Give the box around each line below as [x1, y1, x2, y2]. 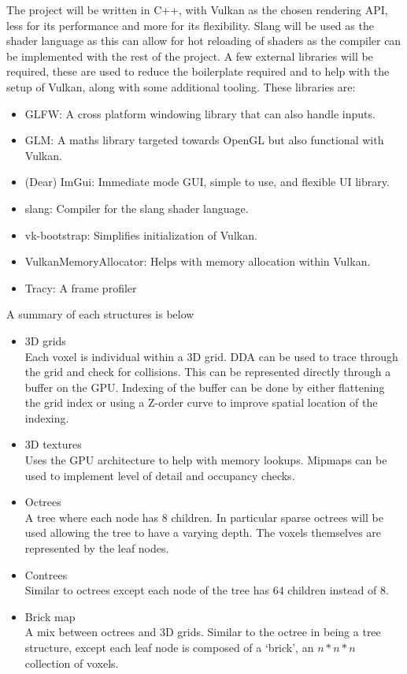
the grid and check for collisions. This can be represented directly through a [24, 363, 391, 380]
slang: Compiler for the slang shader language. [24, 199, 249, 216]
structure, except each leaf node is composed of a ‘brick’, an [24, 639, 314, 655]
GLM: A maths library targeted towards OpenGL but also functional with [24, 132, 384, 148]
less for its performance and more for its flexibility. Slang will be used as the [6, 17, 374, 33]
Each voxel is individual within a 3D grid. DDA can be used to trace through [24, 348, 398, 364]
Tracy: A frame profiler [24, 279, 137, 296]
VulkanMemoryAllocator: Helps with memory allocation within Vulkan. [24, 253, 371, 270]
